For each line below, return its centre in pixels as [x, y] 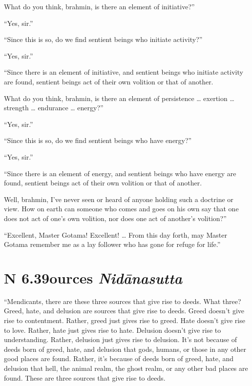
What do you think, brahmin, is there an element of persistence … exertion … [119, 98]
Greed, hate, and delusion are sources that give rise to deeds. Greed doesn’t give [124, 311]
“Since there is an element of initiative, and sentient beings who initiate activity [124, 72]
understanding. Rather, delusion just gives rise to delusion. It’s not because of [120, 339]
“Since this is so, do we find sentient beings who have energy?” [98, 140]
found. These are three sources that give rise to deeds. [85, 377]
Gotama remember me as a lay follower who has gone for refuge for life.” [112, 244]
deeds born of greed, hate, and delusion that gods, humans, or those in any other [125, 349]
